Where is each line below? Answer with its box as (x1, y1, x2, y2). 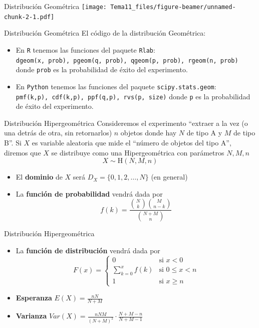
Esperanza (16, 292, 52, 303)
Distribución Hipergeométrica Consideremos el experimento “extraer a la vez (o (4, 117, 248, 128)
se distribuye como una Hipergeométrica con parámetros (51, 147, 224, 157)
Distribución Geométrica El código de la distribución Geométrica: (4, 28, 206, 38)
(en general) (151, 172, 188, 182)
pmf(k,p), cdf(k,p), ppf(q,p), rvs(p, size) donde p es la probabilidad (16, 91, 250, 101)
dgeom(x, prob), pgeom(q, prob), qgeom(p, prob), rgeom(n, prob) (16, 57, 238, 64)
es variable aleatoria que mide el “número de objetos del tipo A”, (32, 137, 231, 147)
